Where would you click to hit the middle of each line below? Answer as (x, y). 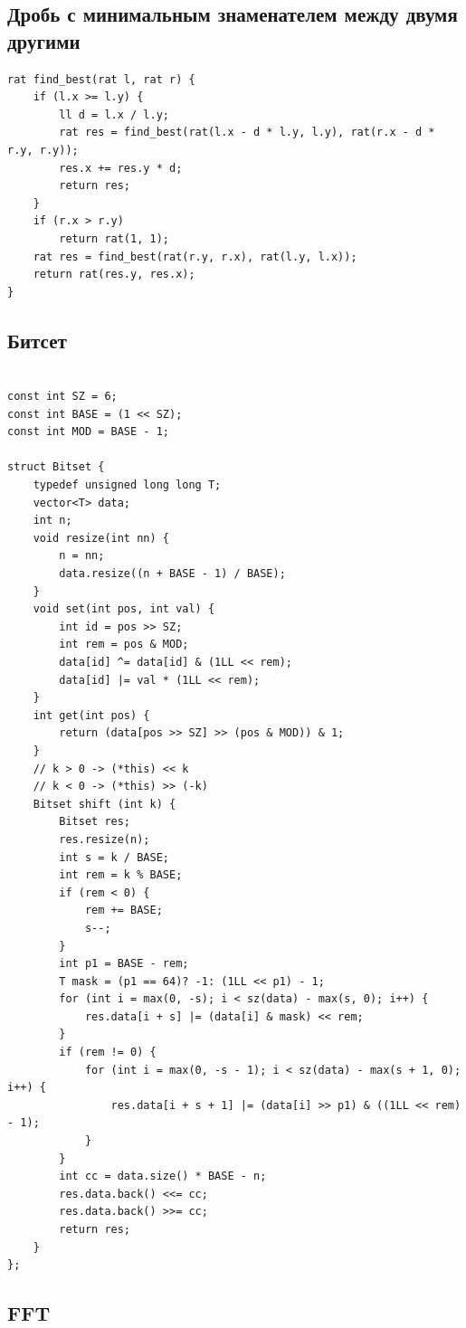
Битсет (37, 340)
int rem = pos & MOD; (124, 645)
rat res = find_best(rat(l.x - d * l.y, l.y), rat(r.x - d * (247, 133)
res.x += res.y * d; (121, 168)
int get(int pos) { (91, 715)
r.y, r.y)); (43, 150)
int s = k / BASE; (114, 857)
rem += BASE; (124, 911)
